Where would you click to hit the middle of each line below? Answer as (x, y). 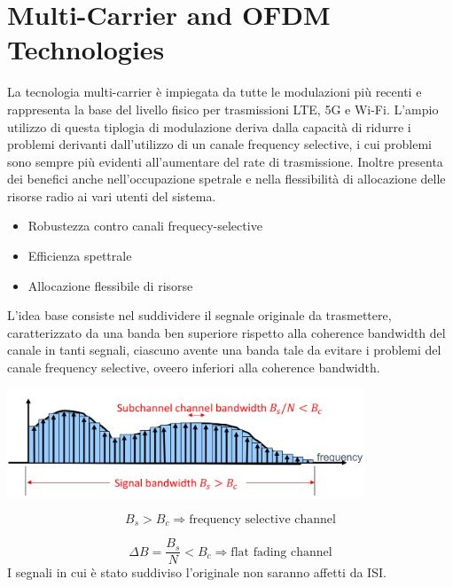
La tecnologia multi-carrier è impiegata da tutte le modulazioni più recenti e (215, 92)
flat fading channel (281, 552)
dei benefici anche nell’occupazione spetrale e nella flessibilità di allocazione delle (226, 179)
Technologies (86, 49)
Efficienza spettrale (80, 256)
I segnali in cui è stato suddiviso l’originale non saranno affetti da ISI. (197, 572)
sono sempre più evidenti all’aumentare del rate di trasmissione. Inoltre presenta (225, 161)
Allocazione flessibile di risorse (110, 285)
